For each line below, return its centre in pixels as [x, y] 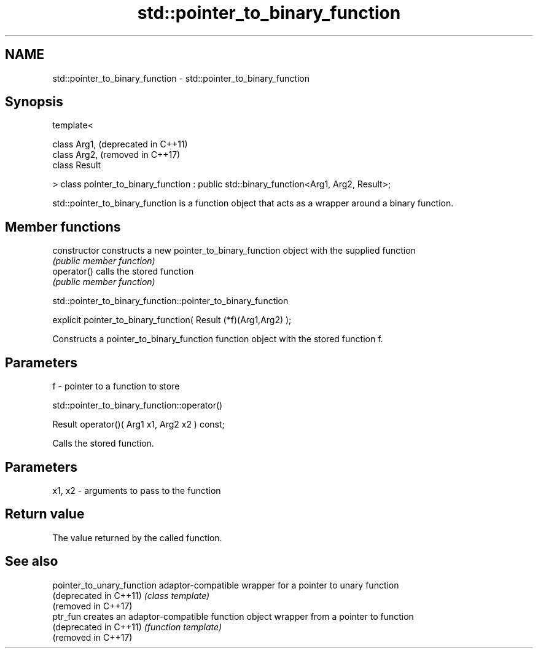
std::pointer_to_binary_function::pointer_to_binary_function [170, 301]
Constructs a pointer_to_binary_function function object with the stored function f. [218, 339]
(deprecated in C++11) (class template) [131, 595]
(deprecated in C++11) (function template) [137, 627]
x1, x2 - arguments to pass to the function [137, 490]
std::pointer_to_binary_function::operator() [138, 405]
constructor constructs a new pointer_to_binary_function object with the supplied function [234, 251]
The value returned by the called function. [137, 538]
